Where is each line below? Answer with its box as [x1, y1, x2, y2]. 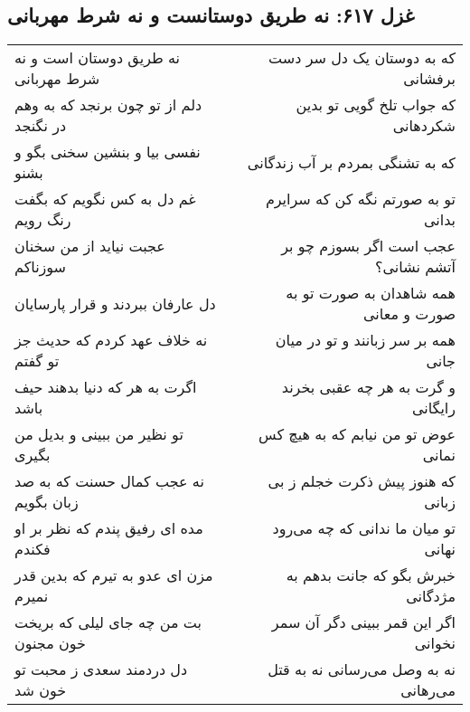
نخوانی [414, 632, 456, 654]
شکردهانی [392, 115, 456, 137]
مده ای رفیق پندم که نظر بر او [14, 517, 203, 539]
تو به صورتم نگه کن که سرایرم [265, 188, 456, 210]
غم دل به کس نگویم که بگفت [14, 188, 196, 210]
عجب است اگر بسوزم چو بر [281, 235, 456, 257]
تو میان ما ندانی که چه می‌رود [272, 517, 456, 539]
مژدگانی [406, 585, 456, 607]
